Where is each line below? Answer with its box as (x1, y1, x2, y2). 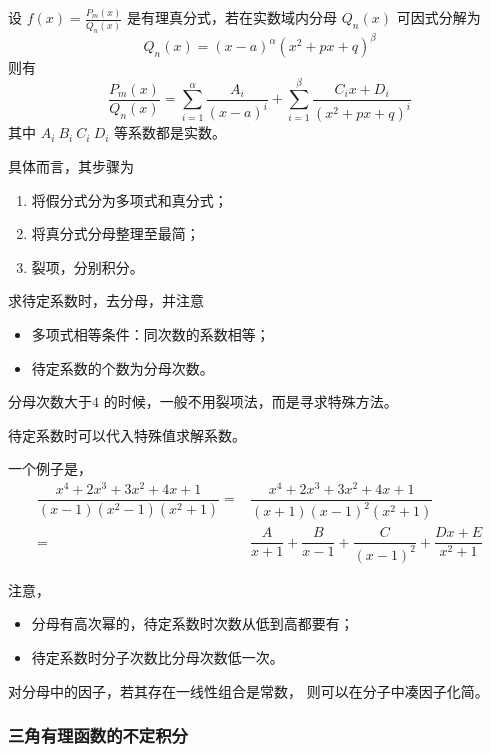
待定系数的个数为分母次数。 (31, 357, 214, 378)
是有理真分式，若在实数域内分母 (127, 7, 338, 28)
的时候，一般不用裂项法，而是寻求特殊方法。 (103, 391, 398, 412)
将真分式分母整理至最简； (31, 223, 200, 244)
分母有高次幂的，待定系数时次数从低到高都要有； (31, 613, 354, 634)
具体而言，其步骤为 (8, 155, 134, 176)
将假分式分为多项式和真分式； (31, 189, 228, 210)
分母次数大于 (8, 391, 92, 412)
